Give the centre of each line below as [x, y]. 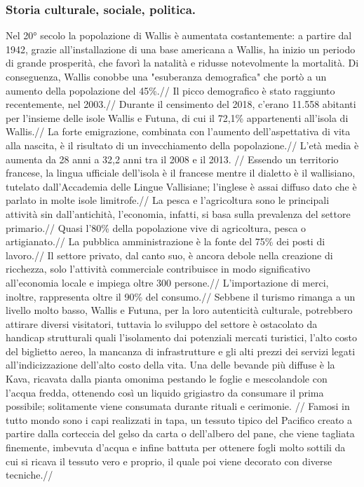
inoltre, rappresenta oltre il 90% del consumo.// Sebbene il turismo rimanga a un [181, 296]
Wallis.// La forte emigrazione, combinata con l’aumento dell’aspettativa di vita [178, 131]
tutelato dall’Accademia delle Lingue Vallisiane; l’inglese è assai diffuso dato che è [181, 186]
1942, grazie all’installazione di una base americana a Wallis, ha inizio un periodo [181, 49]
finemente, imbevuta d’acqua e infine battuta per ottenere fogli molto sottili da [176, 447]
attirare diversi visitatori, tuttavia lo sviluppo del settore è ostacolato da [162, 323]
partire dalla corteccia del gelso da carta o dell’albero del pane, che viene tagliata [180, 433]
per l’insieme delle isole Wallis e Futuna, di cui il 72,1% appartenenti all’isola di [177, 117]
